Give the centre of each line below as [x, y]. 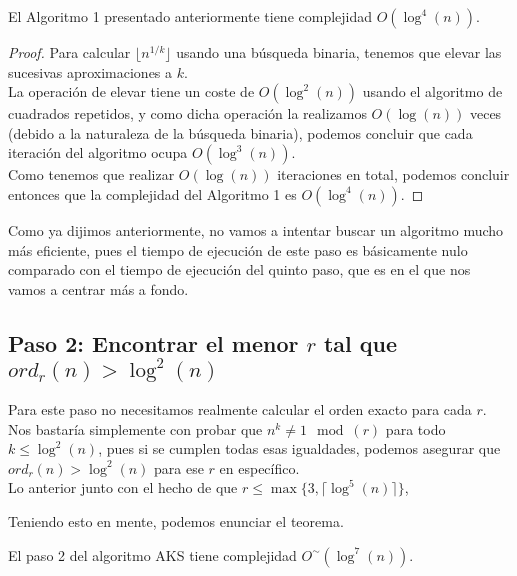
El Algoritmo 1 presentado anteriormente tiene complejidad [190, 16]
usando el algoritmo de [432, 91]
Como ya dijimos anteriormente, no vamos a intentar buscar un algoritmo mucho [256, 229]
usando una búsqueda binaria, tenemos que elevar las [339, 52]
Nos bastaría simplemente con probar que [135, 428]
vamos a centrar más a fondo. [98, 288]
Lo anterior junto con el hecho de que [123, 487]
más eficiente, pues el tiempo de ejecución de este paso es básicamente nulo [238, 249]
